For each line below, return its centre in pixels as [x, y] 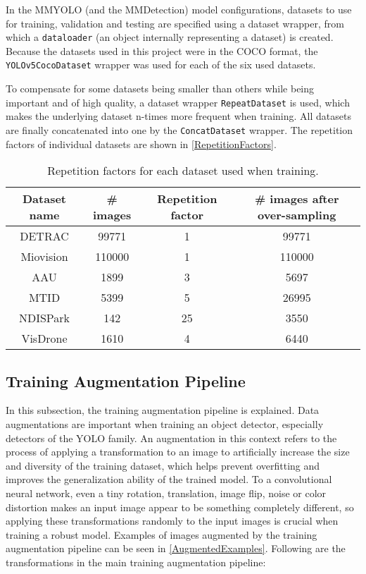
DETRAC [44, 236]
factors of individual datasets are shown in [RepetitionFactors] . [141, 143]
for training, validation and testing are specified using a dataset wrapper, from [175, 23]
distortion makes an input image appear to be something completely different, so [180, 507]
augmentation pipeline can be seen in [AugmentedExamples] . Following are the [176, 548]
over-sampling [297, 215]
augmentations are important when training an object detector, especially [165, 423]
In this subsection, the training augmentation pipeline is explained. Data [163, 410]
